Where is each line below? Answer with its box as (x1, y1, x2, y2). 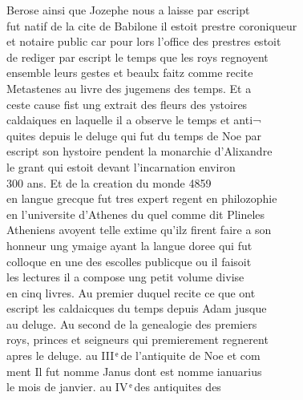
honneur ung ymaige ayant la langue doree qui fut (6, 236, 252, 253)
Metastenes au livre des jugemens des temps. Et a (6, 79, 252, 96)
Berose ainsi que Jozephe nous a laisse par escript (6, 2, 250, 18)
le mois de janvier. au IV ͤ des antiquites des (6, 378, 221, 395)
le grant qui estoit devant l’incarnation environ (6, 158, 236, 175)
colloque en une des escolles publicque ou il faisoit (6, 253, 252, 269)
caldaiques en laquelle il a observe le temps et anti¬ (6, 111, 261, 128)
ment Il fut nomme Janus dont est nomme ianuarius (6, 362, 262, 379)
